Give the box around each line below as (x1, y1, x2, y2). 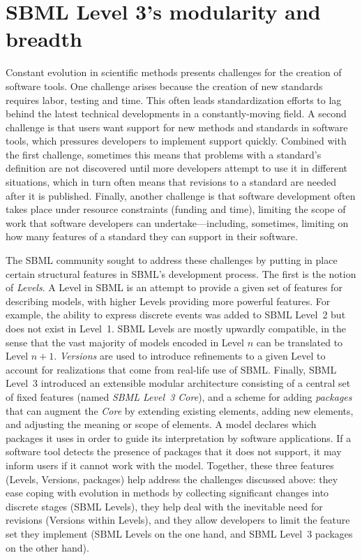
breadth (6, 24, 82, 53)
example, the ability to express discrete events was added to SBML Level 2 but (6, 307, 346, 322)
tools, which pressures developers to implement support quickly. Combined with (6, 133, 347, 148)
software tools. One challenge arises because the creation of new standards (6, 78, 323, 93)
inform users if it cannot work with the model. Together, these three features (6, 457, 334, 472)
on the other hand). (6, 540, 89, 554)
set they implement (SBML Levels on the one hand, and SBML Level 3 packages (6, 526, 353, 540)
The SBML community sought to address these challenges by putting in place (6, 253, 338, 267)
